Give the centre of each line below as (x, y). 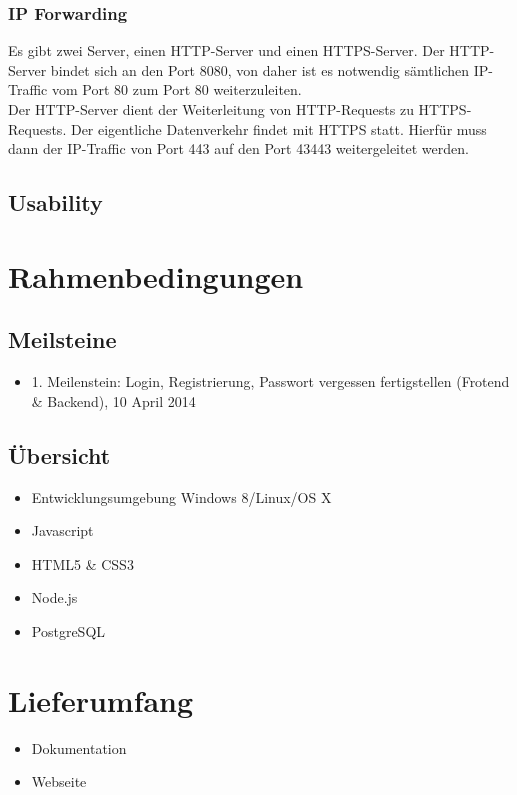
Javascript (62, 530)
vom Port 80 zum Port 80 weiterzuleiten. (176, 89)
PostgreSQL (68, 630)
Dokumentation (79, 747)
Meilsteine (62, 339)
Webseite (59, 781)
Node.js (54, 597)
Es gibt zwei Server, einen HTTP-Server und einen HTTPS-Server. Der (226, 50)
